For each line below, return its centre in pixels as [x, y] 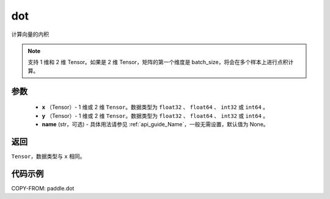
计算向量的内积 [30, 34]
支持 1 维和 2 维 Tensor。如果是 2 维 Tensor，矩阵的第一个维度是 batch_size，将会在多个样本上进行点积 [158, 62]
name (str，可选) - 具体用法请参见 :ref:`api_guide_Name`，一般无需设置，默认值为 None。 [155, 124]
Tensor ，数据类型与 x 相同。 [48, 156]
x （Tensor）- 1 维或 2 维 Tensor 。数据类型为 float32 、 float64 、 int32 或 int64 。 [155, 107]
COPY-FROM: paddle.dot [43, 188]
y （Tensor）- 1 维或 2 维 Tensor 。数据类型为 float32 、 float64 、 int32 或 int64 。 [155, 115]
